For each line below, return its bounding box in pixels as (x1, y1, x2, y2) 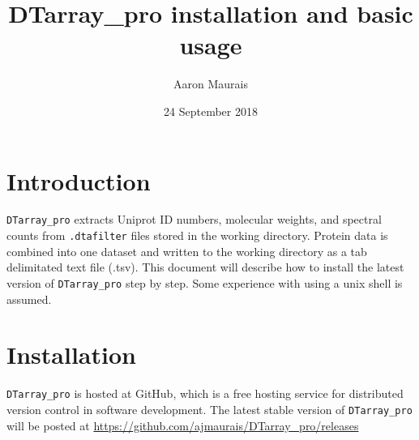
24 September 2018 (164, 102, 258, 119)
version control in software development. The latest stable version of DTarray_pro (6, 400, 413, 417)
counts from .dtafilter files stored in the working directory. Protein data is (6, 227, 388, 244)
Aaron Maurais (173, 75, 248, 92)
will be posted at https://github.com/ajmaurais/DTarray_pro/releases (6, 417, 359, 434)
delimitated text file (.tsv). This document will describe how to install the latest (6, 258, 404, 276)
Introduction (6, 164, 151, 197)
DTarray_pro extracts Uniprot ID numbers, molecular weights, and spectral (6, 211, 382, 228)
